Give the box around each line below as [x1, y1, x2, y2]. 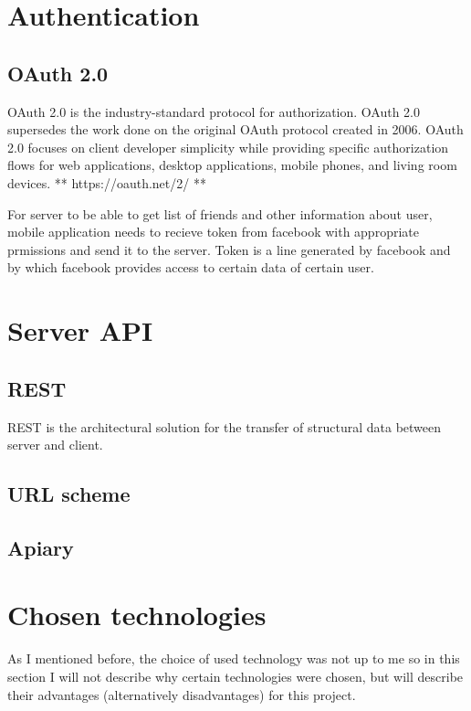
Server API [7, 312, 153, 349]
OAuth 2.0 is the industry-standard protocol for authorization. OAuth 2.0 [7, 101, 421, 121]
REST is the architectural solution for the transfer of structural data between [7, 417, 442, 436]
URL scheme [7, 480, 131, 508]
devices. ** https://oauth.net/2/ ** [7, 173, 206, 192]
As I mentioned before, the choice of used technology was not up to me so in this [7, 649, 460, 668]
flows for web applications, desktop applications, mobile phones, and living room [7, 155, 457, 175]
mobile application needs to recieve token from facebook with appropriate [7, 222, 419, 241]
